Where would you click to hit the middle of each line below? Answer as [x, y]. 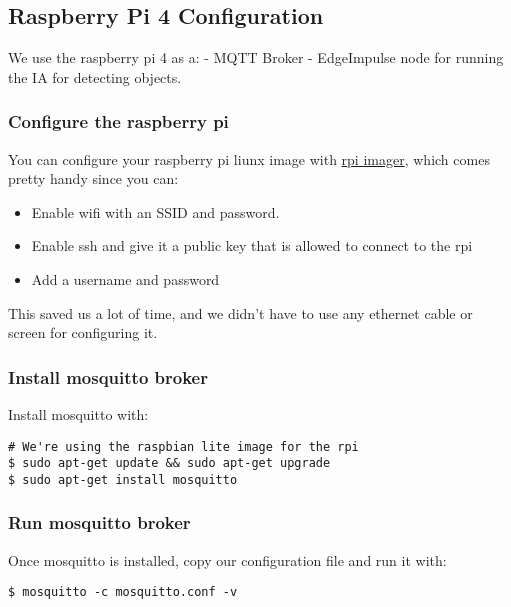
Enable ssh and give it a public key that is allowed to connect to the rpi [252, 245]
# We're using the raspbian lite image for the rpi [183, 446]
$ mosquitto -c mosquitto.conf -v [123, 592]
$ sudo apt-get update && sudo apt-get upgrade [169, 463]
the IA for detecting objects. [95, 76]
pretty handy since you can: [93, 178]
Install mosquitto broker [108, 376]
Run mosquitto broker [99, 522]
